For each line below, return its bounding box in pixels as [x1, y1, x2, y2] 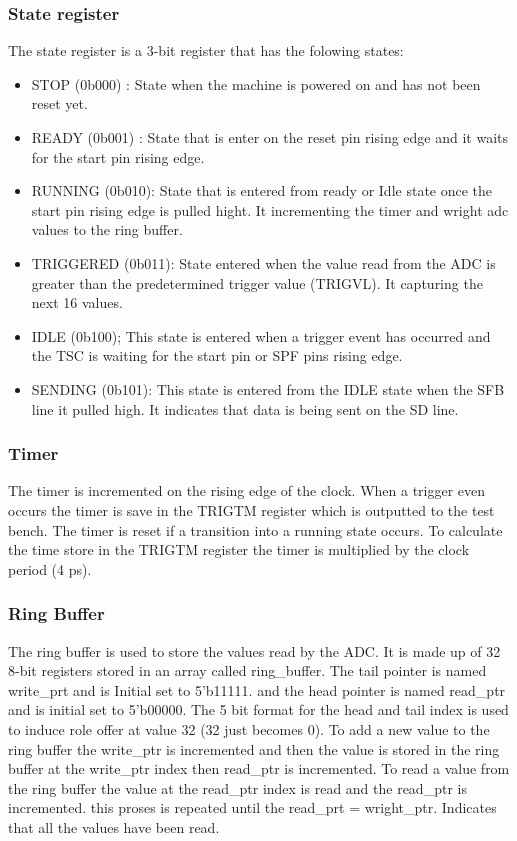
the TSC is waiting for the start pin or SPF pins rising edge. [31, 345, 403, 366]
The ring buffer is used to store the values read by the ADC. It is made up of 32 [8, 640, 501, 661]
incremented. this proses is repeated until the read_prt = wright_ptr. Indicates [8, 797, 497, 818]
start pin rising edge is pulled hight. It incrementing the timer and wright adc [31, 199, 509, 220]
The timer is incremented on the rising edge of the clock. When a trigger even [8, 480, 486, 501]
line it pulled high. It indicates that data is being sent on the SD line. [31, 398, 459, 419]
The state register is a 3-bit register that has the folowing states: [8, 40, 404, 61]
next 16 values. [31, 292, 123, 313]
